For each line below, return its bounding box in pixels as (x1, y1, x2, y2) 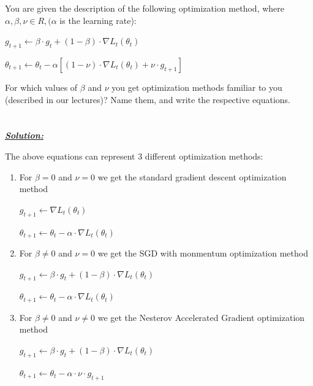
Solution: (5, 129, 43, 142)
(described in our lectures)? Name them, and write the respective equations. (5, 93, 290, 106)
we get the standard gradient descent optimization (97, 170, 287, 183)
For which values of (5, 80, 78, 93)
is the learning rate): (59, 14, 137, 26)
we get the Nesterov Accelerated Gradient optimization (97, 311, 305, 323)
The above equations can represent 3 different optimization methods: (5, 149, 263, 162)
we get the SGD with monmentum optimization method (97, 246, 308, 259)
